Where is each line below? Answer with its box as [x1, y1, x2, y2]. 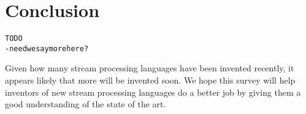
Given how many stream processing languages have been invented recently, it [5, 62, 294, 74]
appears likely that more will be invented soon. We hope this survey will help [5, 74, 296, 87]
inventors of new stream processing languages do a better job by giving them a [5, 85, 301, 98]
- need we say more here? [5, 44, 89, 53]
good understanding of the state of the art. [5, 98, 166, 110]
